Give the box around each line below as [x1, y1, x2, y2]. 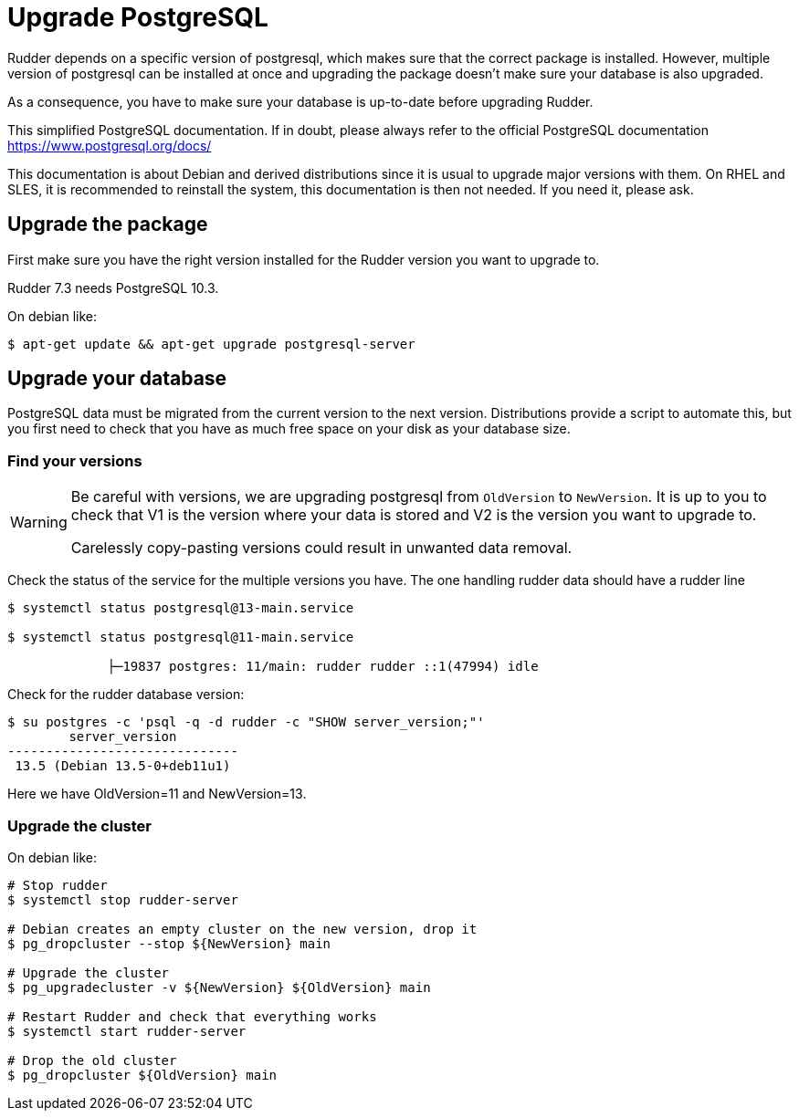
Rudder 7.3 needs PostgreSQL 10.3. [7, 279, 219, 296]
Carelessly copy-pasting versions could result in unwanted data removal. [70, 538, 573, 558]
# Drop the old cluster [7, 1052, 177, 1068]
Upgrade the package [7, 213, 208, 236]
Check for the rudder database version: [7, 686, 245, 703]
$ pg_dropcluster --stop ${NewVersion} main [7, 935, 331, 951]
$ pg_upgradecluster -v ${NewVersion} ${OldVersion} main [7, 979, 431, 995]
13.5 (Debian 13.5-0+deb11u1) [15, 758, 231, 774]
